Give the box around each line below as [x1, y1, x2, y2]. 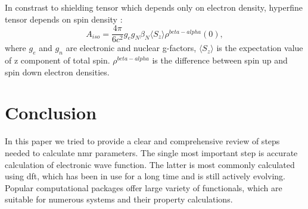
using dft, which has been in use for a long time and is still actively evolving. [5, 170, 285, 182]
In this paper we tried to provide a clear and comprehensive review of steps [5, 135, 280, 147]
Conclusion [5, 100, 97, 125]
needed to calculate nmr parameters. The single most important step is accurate [5, 146, 298, 159]
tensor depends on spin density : [5, 12, 123, 25]
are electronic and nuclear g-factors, [66, 42, 197, 54]
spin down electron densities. [5, 65, 110, 78]
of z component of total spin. [5, 54, 110, 66]
